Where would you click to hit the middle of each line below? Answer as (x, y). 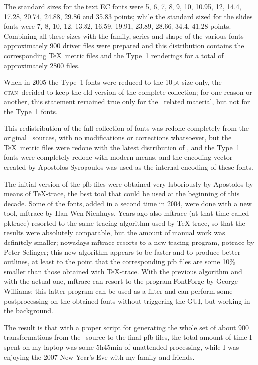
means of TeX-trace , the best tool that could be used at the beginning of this (122, 193)
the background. (29, 310)
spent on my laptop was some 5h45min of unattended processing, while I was (122, 347)
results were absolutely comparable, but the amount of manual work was (115, 232)
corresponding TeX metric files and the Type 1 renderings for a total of (114, 55)
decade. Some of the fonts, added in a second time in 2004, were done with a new (128, 203)
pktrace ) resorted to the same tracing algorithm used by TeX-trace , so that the (125, 222)
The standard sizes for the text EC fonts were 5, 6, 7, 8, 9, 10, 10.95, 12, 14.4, (123, 6)
